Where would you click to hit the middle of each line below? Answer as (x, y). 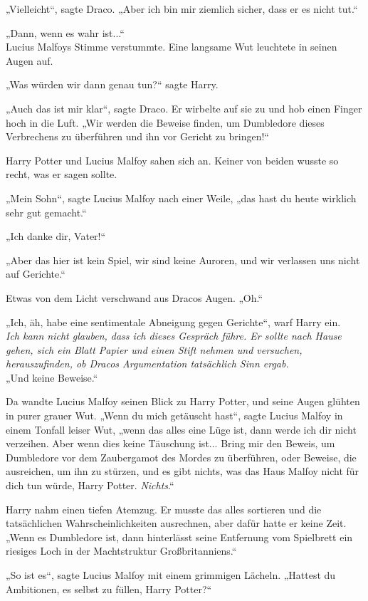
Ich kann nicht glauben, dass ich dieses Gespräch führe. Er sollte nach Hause (174, 336)
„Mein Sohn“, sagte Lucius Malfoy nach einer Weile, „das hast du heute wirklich (181, 198)
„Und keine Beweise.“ (52, 377)
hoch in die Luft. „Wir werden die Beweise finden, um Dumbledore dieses (165, 122)
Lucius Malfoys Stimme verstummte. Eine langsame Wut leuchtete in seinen (172, 47)
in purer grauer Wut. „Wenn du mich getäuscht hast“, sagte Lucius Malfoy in (174, 416)
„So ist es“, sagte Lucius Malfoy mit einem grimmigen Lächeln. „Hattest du (171, 575)
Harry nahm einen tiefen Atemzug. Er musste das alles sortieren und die (164, 509)
